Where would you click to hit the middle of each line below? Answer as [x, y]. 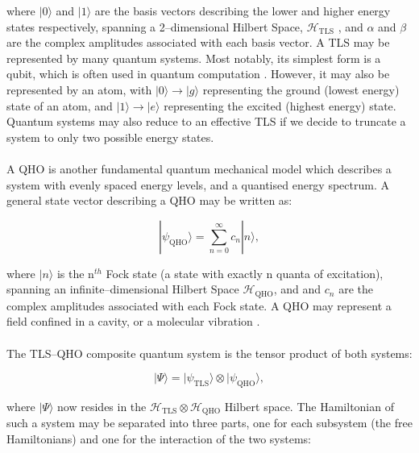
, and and [297, 289]
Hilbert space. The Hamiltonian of [309, 406]
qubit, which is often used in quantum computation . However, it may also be [198, 74]
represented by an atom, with [79, 89]
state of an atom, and [60, 105]
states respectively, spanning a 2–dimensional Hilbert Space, [155, 26]
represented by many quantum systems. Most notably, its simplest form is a [194, 58]
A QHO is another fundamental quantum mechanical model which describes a [199, 168]
